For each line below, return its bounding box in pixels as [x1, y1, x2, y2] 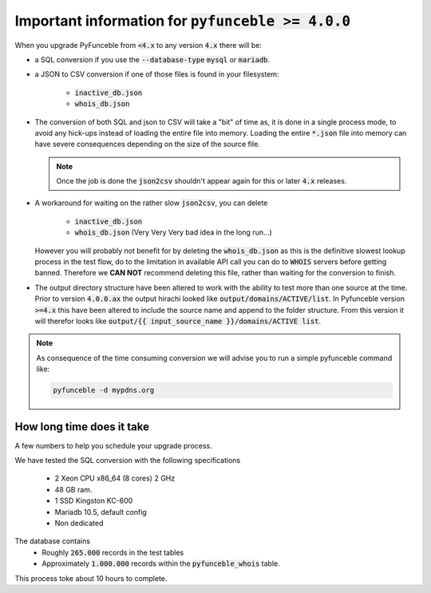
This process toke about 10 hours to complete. [14, 573, 168, 583]
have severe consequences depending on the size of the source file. [34, 140, 261, 149]
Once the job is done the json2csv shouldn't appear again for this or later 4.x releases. [56, 176, 347, 186]
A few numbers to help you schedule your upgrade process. [14, 441, 213, 450]
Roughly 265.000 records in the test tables [42, 548, 184, 557]
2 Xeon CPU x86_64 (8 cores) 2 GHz [54, 473, 176, 483]
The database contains [14, 536, 91, 546]
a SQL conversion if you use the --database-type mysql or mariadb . [34, 54, 271, 64]
